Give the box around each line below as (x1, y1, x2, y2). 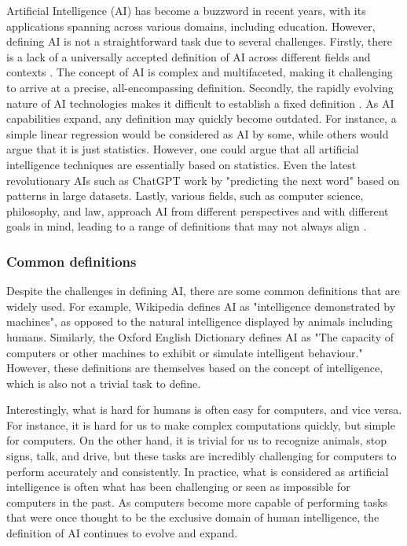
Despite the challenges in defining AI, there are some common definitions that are (6, 282, 400, 299)
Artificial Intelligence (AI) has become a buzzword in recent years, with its (6, 2, 366, 18)
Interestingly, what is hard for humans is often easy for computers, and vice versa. (6, 401, 402, 418)
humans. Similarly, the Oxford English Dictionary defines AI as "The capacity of (6, 328, 394, 345)
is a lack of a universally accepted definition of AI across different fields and (6, 48, 371, 65)
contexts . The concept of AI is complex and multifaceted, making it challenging (6, 64, 393, 80)
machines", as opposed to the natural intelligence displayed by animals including (6, 313, 393, 330)
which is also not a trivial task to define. (6, 374, 201, 391)
